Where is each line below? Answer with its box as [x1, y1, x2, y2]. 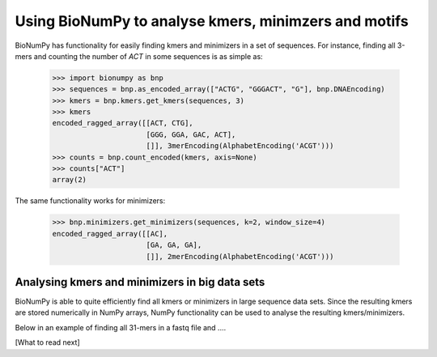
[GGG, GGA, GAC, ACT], [146, 130, 236, 139]
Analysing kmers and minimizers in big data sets [15, 275, 265, 289]
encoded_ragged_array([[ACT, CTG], [52, 118, 193, 128]
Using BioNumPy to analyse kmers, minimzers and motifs [15, 12, 409, 30]
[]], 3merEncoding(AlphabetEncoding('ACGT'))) [146, 142, 334, 151]
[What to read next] [15, 338, 80, 347]
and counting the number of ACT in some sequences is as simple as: [33, 51, 263, 61]
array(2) [52, 175, 87, 185]
